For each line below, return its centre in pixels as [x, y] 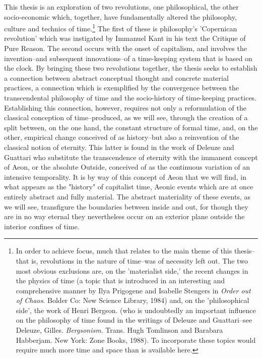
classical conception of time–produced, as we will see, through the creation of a [126, 117]
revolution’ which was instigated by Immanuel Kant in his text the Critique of [125, 38]
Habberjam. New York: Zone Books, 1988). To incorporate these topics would [136, 340]
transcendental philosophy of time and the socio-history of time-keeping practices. [130, 97]
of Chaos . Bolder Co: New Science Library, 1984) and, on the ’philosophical [133, 300]
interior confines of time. [42, 226]
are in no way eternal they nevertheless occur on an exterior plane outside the [124, 216]
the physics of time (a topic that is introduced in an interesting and [120, 280]
